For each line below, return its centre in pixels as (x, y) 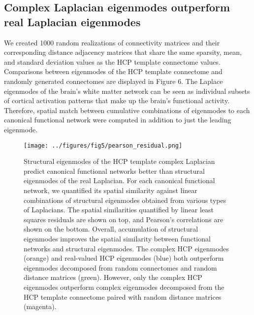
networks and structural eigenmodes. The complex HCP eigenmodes (127, 248)
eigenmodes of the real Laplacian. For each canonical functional (119, 180)
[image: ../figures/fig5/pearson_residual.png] (103, 145)
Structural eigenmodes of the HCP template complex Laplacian (119, 161)
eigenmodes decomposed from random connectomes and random (120, 267)
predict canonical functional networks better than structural (114, 171)
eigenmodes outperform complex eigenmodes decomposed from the (124, 287)
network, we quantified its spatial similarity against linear (111, 190)
